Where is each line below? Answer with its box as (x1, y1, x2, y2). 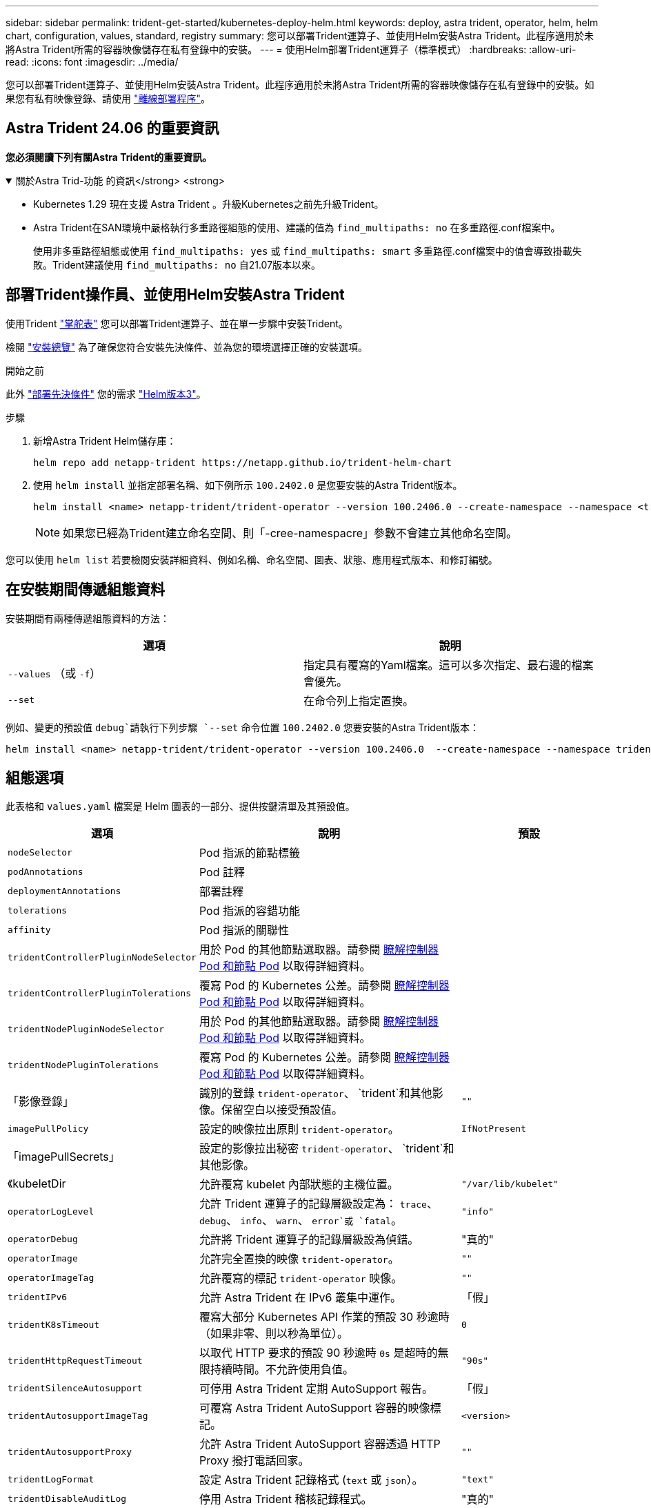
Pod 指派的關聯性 (199, 923, 289, 938)
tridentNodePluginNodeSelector (8, 1023, 164, 1034)
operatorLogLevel (8, 1206, 94, 1217)
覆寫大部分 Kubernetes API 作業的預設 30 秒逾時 (199, 1310, 450, 1324)
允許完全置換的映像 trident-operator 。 (199, 1252, 399, 1266)
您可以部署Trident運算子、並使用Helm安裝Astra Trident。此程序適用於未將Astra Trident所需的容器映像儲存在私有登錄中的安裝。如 (6, 79, 594, 90)
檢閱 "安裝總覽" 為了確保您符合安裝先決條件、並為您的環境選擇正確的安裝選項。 (6, 340, 368, 353)
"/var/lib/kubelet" (461, 1178, 559, 1189)
